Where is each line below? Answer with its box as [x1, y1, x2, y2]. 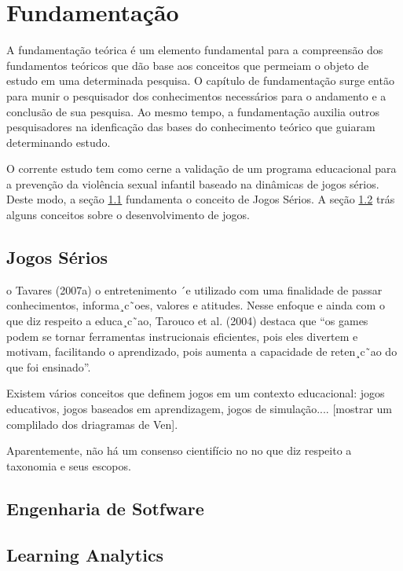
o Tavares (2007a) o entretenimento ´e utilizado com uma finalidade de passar [6, 281, 383, 298]
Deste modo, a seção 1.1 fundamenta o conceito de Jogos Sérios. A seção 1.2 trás [6, 191, 395, 207]
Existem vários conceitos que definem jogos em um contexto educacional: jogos [6, 385, 385, 401]
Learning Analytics [6, 542, 164, 566]
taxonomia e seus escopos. [6, 457, 131, 474]
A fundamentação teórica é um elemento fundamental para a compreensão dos [6, 42, 383, 58]
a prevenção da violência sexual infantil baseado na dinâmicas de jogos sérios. [6, 175, 379, 192]
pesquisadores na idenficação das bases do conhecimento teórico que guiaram [6, 119, 376, 135]
